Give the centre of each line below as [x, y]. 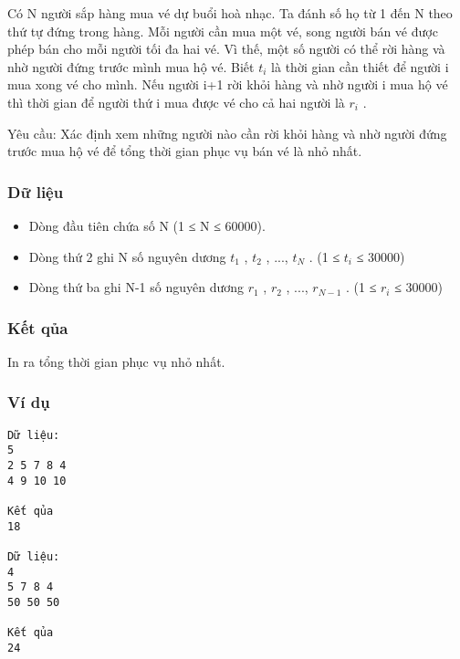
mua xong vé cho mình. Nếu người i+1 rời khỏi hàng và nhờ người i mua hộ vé [228, 84]
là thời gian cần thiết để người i [360, 66]
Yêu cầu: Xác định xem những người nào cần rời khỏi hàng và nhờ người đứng [227, 133]
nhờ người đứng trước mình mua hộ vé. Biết [131, 66]
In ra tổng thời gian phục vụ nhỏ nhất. [116, 361]
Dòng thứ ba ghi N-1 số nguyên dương [136, 287]
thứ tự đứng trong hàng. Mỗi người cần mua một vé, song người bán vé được [223, 31]
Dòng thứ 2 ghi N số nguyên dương [127, 256]
